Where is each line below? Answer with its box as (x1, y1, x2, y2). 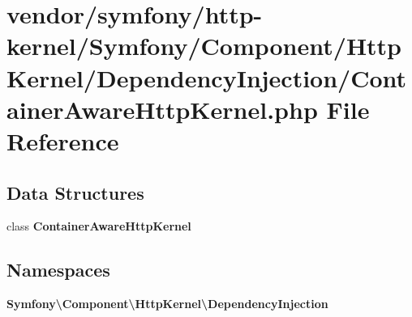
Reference (6, 124, 119, 157)
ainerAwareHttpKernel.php (6, 92, 318, 125)
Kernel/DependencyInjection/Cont (6, 61, 407, 94)
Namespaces (6, 257, 110, 282)
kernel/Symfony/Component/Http (6, 29, 402, 62)
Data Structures (6, 180, 144, 205)
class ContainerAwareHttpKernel (6, 218, 191, 235)
